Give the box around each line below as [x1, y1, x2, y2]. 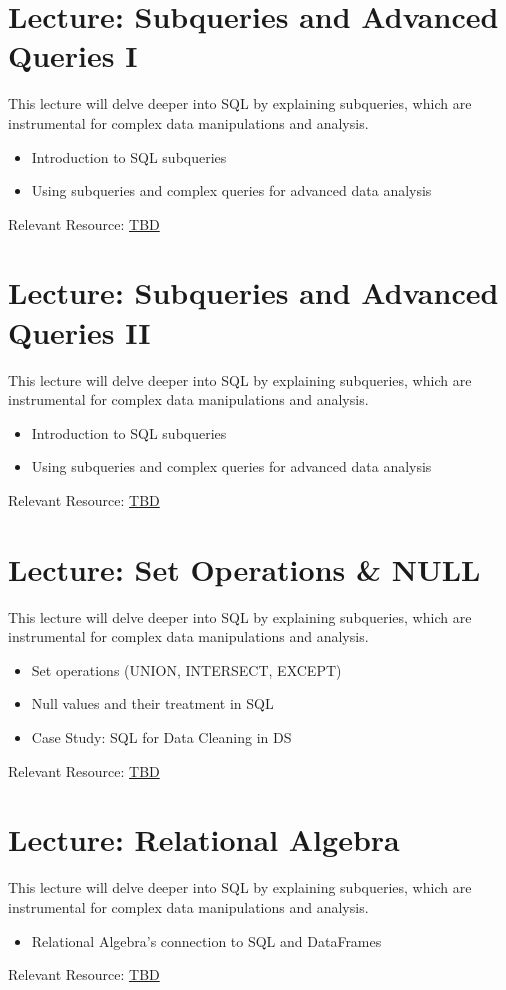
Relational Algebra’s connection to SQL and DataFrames [31, 930, 382, 951]
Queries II [8, 311, 151, 352]
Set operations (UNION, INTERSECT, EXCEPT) [31, 659, 342, 680]
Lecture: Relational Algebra [8, 819, 400, 860]
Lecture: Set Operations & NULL [8, 548, 481, 589]
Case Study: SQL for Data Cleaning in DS [31, 727, 292, 748]
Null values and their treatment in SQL [31, 693, 274, 714]
